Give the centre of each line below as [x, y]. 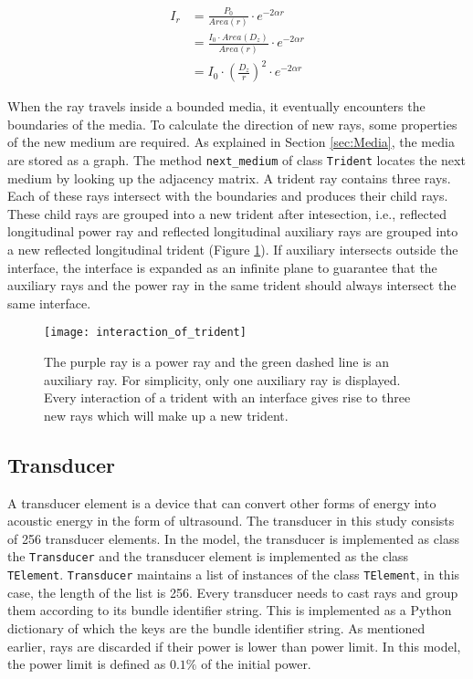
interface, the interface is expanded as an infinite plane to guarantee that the [222, 267]
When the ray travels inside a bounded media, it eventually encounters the [216, 106]
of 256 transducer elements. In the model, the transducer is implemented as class [233, 538]
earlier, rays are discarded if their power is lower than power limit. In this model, [234, 646]
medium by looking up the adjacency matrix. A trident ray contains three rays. [229, 178]
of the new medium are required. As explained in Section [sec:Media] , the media [231, 142]
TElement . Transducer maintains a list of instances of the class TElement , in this [234, 575]
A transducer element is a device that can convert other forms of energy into [222, 502]
